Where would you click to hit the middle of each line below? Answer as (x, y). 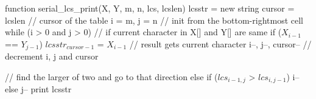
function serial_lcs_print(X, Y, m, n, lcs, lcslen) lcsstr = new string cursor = (150, 8)
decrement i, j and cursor (52, 56)
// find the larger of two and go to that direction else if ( (111, 76)
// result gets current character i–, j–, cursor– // (220, 43)
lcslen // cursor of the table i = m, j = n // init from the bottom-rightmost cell (154, 20)
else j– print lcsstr (38, 89)
